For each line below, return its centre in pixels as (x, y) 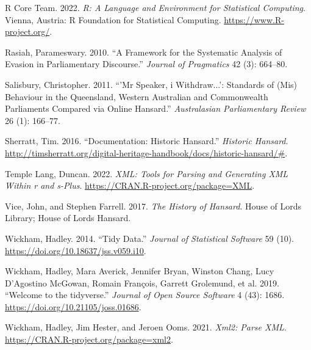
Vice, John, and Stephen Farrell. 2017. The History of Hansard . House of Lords (153, 206)
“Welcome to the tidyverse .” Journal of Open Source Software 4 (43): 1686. (145, 295)
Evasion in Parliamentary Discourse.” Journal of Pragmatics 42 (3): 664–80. (146, 64)
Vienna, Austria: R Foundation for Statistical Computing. (113, 19)
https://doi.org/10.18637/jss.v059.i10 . (76, 250)
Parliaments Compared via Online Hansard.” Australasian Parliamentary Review (155, 108)
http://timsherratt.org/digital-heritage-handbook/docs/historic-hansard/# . (146, 152)
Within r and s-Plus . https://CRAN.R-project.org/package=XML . (130, 185)
